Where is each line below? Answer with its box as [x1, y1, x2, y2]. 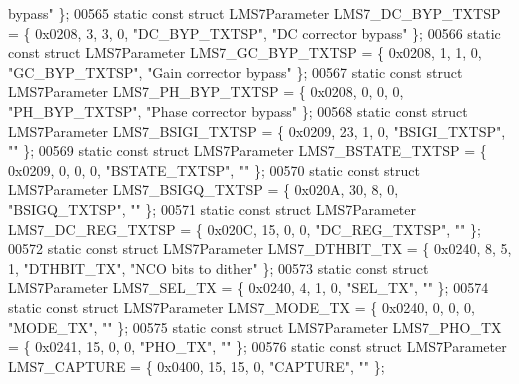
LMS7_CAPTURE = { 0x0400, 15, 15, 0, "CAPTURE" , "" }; [8, 355, 385, 376]
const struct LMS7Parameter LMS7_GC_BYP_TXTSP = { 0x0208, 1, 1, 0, [8, 42, 482, 63]
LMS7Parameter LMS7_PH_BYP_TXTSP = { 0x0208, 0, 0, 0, [8, 81, 404, 102]
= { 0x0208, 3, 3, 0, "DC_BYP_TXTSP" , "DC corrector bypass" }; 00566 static [8, 22, 501, 43]
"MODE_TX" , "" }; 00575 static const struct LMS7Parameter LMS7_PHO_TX [8, 316, 502, 337]
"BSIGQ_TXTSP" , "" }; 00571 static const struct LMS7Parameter [8, 198, 417, 219]
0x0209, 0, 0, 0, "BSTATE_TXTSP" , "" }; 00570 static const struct [8, 159, 420, 180]
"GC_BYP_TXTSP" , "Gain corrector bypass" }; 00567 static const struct [8, 61, 463, 82]
